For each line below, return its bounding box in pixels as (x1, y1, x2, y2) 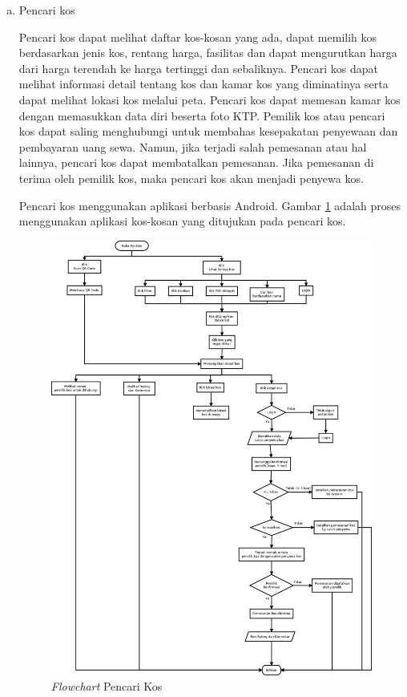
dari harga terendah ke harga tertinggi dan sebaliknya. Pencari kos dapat (18, 59, 379, 76)
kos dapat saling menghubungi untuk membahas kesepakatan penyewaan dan (18, 123, 398, 140)
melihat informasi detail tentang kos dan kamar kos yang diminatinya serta (18, 75, 389, 92)
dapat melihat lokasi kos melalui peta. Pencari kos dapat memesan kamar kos (18, 91, 401, 107)
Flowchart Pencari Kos (50, 678, 163, 695)
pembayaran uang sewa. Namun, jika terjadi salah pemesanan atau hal (18, 138, 367, 155)
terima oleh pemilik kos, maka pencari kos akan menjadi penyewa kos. (18, 169, 364, 186)
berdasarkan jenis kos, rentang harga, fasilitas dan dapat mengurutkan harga (18, 44, 397, 61)
